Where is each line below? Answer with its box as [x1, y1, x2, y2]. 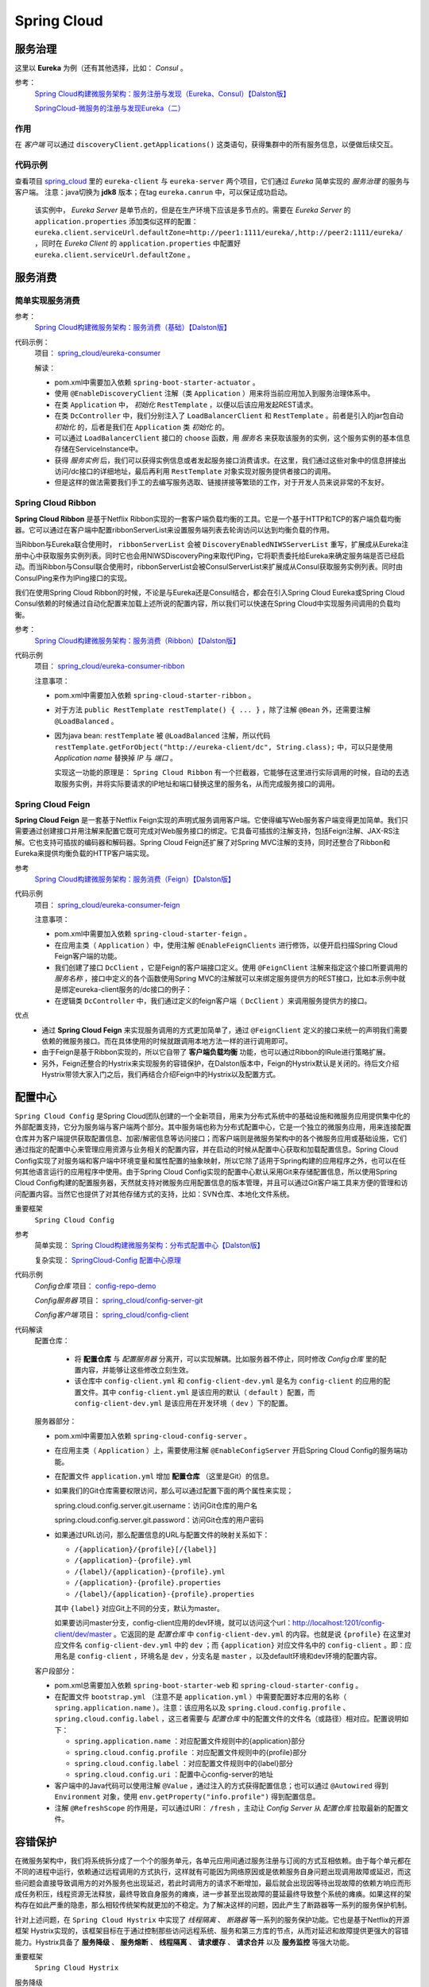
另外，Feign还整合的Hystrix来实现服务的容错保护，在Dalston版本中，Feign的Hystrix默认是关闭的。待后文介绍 [41, 1058, 400, 1068]
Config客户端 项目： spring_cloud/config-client [34, 1310, 189, 1319]
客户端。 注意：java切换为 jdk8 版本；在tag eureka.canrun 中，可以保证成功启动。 [14, 187, 292, 196]
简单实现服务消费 [14, 295, 80, 306]
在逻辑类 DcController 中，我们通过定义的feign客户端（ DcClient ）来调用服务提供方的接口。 [54, 996, 372, 1005]
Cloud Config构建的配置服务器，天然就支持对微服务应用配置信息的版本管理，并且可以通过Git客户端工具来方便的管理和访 [14, 1178, 408, 1187]
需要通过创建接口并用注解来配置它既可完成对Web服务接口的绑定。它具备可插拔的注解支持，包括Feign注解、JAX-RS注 [14, 827, 400, 836]
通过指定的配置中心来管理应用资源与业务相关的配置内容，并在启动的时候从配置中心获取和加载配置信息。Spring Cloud [14, 1145, 399, 1154]
